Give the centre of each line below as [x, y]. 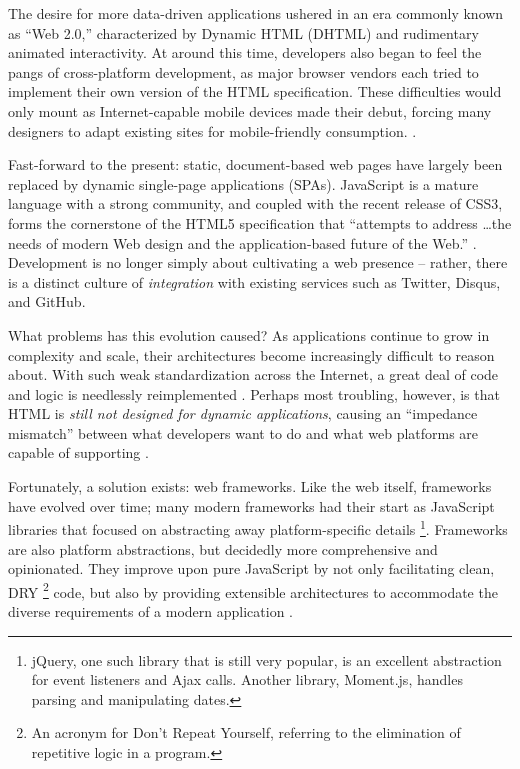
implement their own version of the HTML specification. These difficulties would [255, 91]
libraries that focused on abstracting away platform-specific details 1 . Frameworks [258, 527]
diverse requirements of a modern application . [150, 610]
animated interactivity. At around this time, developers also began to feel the [245, 52]
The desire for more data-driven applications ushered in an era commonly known [256, 13]
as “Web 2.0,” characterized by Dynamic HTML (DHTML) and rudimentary [243, 32]
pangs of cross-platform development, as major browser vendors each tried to [243, 71]
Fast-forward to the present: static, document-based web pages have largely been [255, 164]
